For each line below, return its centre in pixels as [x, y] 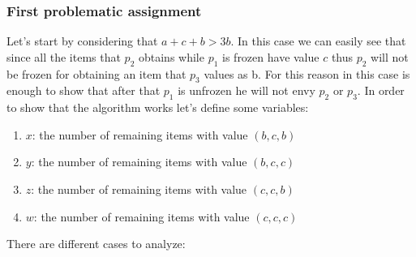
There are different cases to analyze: [96, 244]
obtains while [171, 56]
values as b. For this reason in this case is [307, 73]
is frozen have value [271, 56]
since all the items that [64, 56]
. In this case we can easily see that [318, 41]
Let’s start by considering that [82, 41]
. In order [381, 90]
